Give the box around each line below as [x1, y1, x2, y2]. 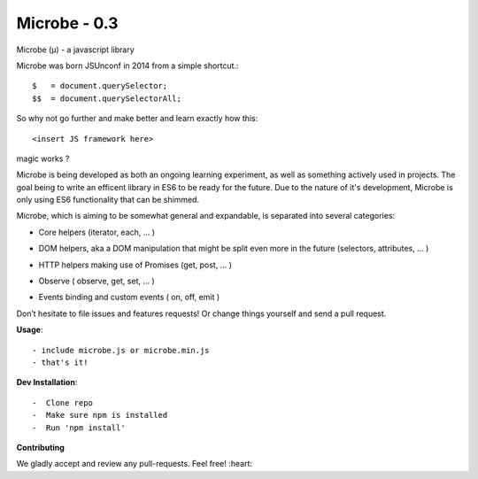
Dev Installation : [16, 377, 78, 388]
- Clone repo [32, 398, 93, 407]
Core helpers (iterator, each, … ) [38, 227, 155, 237]
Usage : [16, 324, 43, 336]
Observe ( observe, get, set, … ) [38, 275, 155, 287]
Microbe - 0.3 [16, 13, 119, 33]
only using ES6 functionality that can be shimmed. [16, 195, 199, 205]
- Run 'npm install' [32, 422, 126, 433]
